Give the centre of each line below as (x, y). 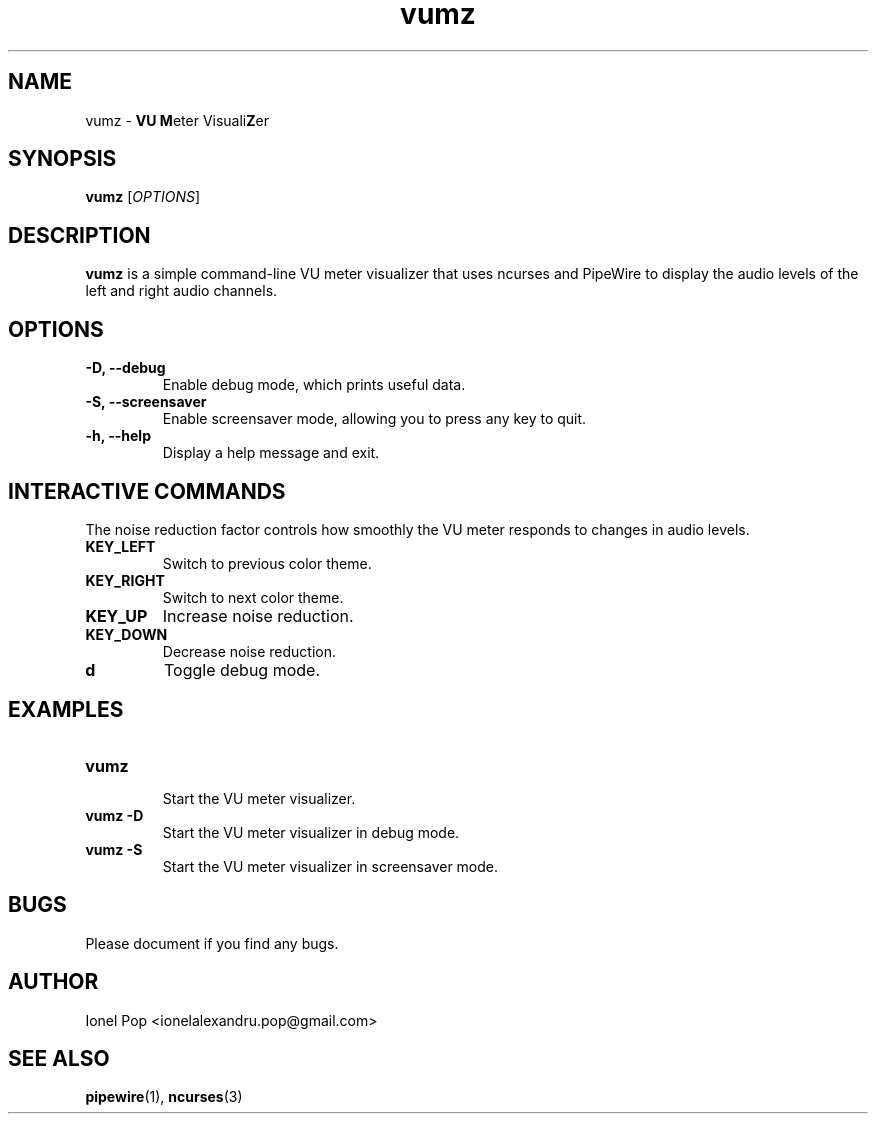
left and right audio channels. (181, 291)
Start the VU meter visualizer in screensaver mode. (330, 866)
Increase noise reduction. (258, 615)
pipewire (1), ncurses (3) (164, 1097)
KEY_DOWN (126, 634)
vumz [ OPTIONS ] (143, 197)
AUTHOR (53, 982)
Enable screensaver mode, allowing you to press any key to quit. (374, 419)
